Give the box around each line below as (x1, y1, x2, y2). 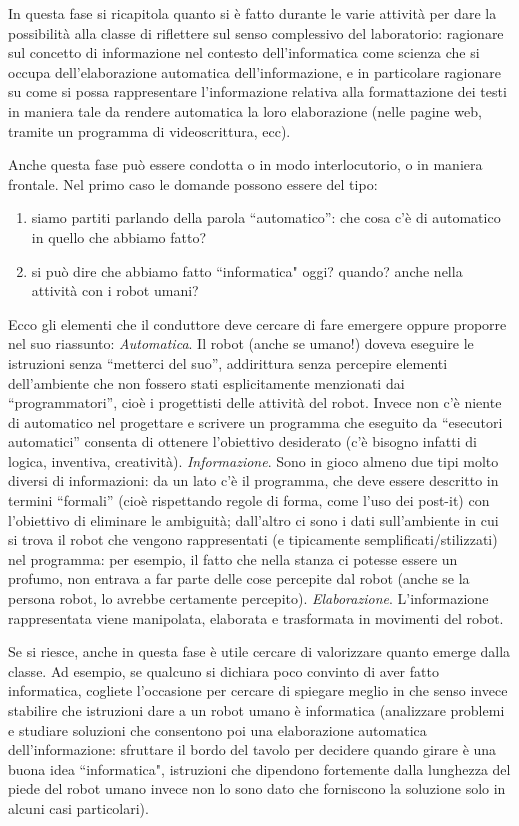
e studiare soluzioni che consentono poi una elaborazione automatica (8, 719, 427, 740)
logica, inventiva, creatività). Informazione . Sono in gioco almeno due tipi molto (8, 450, 499, 471)
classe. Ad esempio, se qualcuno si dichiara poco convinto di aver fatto (8, 660, 439, 681)
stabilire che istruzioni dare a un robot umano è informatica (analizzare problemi (8, 700, 505, 720)
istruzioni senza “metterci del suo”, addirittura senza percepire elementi (8, 352, 448, 373)
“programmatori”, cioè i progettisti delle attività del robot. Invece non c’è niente (8, 392, 502, 413)
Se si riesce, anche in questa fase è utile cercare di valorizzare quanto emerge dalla (8, 641, 511, 662)
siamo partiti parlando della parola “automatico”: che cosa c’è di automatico (31, 207, 501, 228)
